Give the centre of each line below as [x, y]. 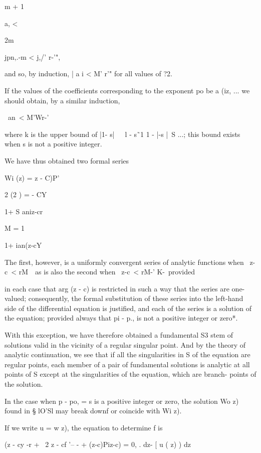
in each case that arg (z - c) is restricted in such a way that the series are [117, 288]
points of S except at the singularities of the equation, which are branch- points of [130, 374]
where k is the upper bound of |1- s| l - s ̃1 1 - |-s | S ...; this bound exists [122, 134]
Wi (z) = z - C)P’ [32, 177]
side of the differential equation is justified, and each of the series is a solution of [128, 308]
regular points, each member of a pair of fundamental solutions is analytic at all [127, 364]
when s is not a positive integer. [53, 144]
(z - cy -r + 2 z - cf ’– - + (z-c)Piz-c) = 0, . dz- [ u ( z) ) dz [98, 444]
